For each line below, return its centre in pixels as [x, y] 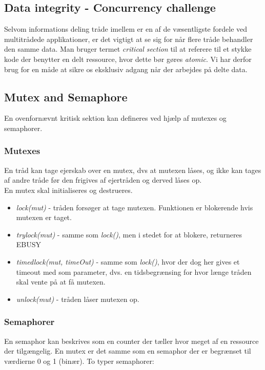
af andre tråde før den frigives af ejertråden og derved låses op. [103, 180]
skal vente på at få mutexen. [61, 282]
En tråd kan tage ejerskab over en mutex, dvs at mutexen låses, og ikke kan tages [133, 170]
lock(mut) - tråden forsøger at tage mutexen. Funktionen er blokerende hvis [135, 207]
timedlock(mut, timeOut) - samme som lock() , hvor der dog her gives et [128, 261]
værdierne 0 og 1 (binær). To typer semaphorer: [79, 361]
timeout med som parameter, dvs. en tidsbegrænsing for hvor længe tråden [134, 271]
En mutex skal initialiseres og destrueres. [68, 190]
